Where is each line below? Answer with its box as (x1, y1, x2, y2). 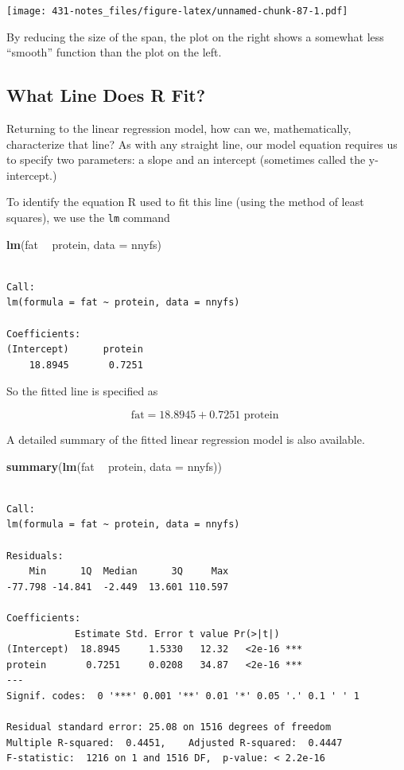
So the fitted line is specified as (6, 383, 158, 399)
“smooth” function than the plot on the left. (6, 44, 222, 60)
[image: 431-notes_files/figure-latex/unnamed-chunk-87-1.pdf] (6, 6, 348, 17)
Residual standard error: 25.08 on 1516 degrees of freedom (6, 721, 332, 733)
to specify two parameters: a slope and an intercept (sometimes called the (6, 151, 366, 168)
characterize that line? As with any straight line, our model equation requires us (6, 135, 398, 152)
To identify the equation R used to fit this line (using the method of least (6, 193, 364, 210)
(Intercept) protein (6, 344, 143, 356)
